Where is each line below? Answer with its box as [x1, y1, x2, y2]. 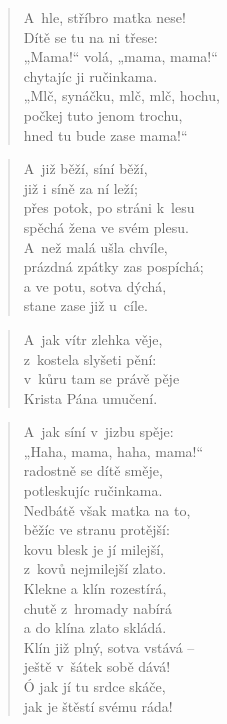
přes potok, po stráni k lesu [23, 197, 195, 218]
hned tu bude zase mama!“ [23, 124, 188, 145]
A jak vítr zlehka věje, [23, 328, 163, 349]
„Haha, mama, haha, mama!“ [23, 440, 204, 461]
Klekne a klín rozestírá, [23, 578, 167, 599]
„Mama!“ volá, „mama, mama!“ [23, 46, 218, 67]
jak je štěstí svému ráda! [23, 695, 173, 716]
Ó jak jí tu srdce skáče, [23, 676, 166, 696]
